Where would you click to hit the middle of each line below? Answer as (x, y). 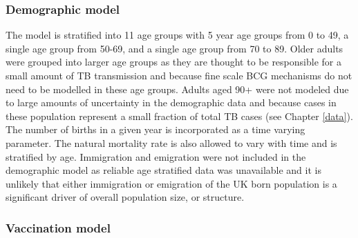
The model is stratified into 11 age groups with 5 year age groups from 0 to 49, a (177, 35)
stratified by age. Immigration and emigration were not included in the (156, 156)
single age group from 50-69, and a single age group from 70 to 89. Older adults (175, 48)
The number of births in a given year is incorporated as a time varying (156, 129)
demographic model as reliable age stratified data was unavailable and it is (163, 170)
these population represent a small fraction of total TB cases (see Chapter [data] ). (179, 116)
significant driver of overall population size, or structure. (125, 197)
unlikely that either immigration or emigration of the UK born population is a (171, 183)
